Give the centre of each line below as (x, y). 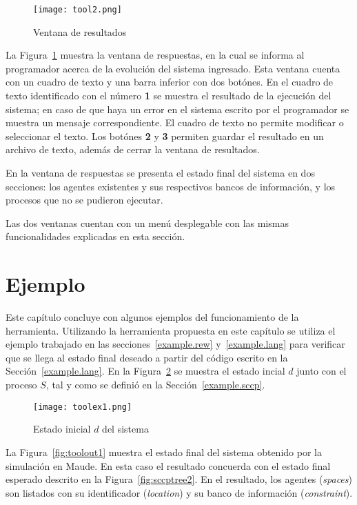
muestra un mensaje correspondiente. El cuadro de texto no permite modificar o (175, 122)
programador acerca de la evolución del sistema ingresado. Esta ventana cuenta (173, 68)
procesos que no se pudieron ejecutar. (84, 200)
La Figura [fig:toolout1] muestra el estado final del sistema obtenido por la (164, 452)
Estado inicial (62, 429)
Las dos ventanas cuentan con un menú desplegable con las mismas (147, 222)
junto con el (322, 371)
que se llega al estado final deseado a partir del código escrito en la (147, 357)
